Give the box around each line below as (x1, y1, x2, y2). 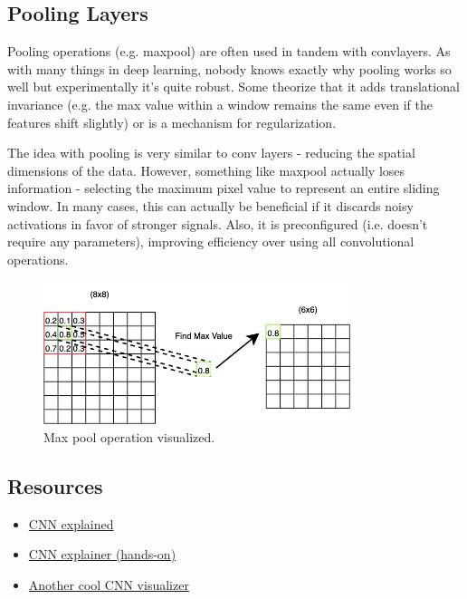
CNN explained (28, 514, 114, 533)
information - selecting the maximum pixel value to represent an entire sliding (7, 179, 440, 198)
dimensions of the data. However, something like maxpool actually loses (7, 160, 405, 179)
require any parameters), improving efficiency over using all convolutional (7, 232, 415, 251)
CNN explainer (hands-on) (28, 545, 176, 564)
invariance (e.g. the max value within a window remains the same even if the (7, 94, 433, 113)
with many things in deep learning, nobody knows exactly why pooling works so (7, 59, 452, 78)
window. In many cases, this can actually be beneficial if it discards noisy (7, 196, 414, 215)
